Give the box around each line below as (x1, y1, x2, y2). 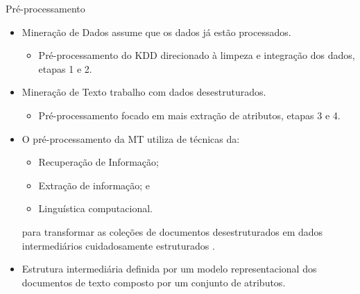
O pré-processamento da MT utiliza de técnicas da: (22, 131, 240, 146)
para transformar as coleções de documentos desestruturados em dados (22, 224, 323, 239)
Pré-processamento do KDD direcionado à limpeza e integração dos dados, (38, 48, 355, 62)
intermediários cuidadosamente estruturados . (22, 238, 215, 252)
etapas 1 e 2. (38, 61, 92, 76)
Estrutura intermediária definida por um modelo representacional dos (22, 261, 317, 276)
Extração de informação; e (38, 178, 151, 192)
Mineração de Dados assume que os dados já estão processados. (22, 24, 291, 39)
